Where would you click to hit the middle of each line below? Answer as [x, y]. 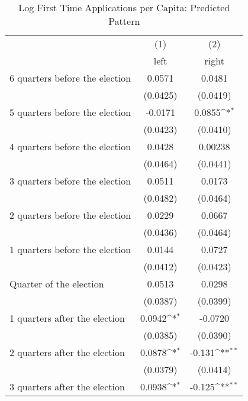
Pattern [124, 21]
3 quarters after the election [67, 387]
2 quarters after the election [67, 352]
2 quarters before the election [70, 215]
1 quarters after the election [67, 318]
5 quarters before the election [70, 112]
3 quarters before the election [70, 181]
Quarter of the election [57, 284]
